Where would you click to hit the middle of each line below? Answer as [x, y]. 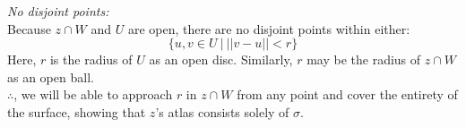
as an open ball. [51, 76]
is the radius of [91, 59]
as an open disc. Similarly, [221, 59]
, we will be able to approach [93, 94]
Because [29, 28]
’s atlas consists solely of [222, 111]
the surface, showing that [77, 111]
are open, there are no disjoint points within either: [269, 28]
